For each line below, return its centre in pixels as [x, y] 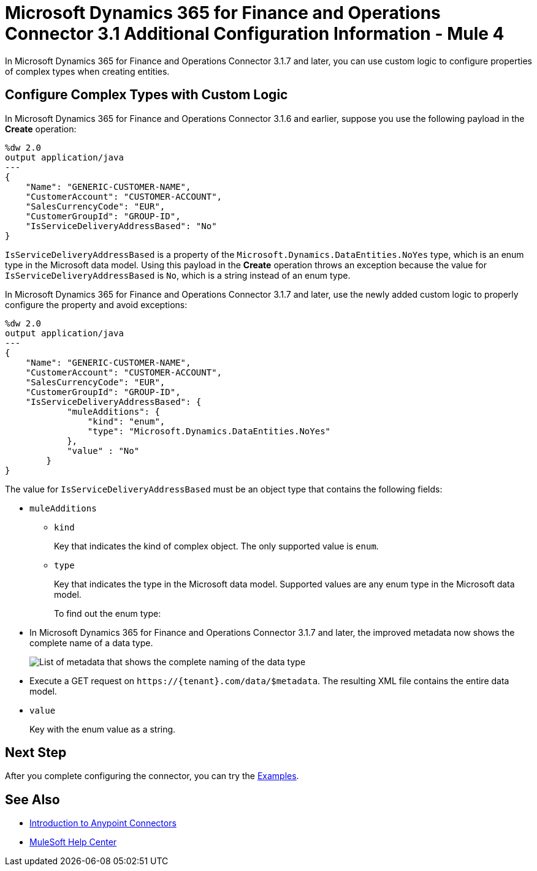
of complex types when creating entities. [87, 71]
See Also [32, 799]
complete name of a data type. [91, 643]
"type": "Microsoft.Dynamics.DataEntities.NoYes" [209, 431]
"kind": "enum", [126, 421]
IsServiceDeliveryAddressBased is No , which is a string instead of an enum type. [178, 275]
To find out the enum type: [108, 613]
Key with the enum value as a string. [103, 729]
